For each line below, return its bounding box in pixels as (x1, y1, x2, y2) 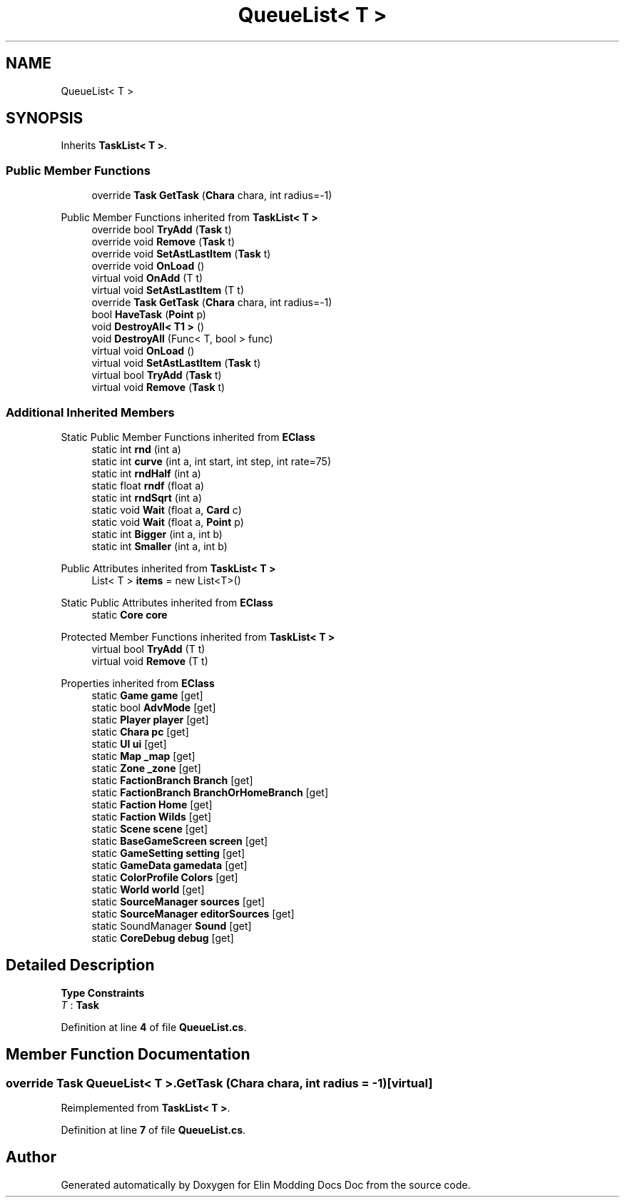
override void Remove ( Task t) (91, 235, 235, 248)
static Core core (91, 608, 168, 621)
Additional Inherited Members (6, 405, 175, 420)
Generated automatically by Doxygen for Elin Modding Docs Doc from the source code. (61, 1178, 471, 1191)
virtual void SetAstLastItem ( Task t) (91, 357, 261, 370)
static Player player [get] (91, 713, 209, 726)
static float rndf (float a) (91, 479, 205, 492)
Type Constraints (61, 986, 145, 999)
